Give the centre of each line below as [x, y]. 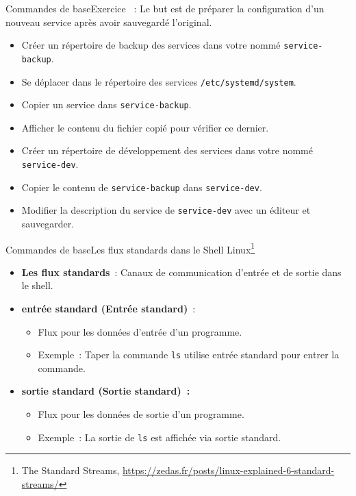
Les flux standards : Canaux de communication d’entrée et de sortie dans [181, 272]
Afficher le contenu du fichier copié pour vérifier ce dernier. [145, 127]
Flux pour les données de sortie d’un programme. [141, 414]
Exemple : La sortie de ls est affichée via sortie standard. [160, 437]
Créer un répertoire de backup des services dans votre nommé [151, 45]
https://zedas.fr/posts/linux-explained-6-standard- [228, 470]
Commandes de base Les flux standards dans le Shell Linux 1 [130, 248]
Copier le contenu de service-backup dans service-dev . [142, 187]
